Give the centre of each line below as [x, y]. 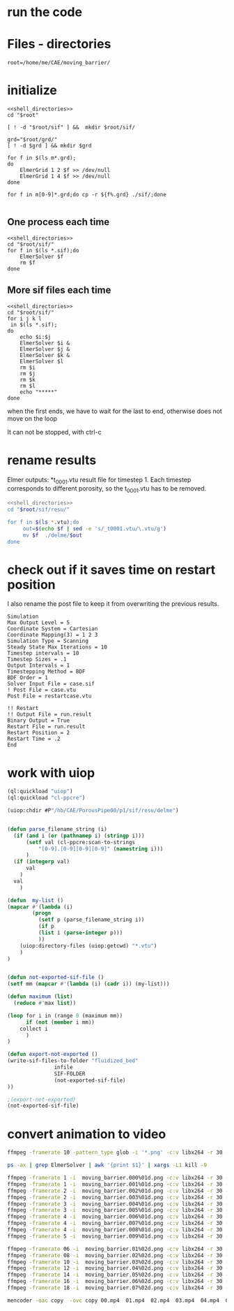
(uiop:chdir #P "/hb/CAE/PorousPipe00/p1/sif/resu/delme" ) [93, 811]
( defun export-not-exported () [53, 1055]
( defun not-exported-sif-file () [56, 978]
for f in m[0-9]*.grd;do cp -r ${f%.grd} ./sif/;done [87, 195]
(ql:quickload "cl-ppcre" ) [46, 798]
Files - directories [59, 44]
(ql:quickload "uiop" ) [40, 791]
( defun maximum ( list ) [40, 997]
